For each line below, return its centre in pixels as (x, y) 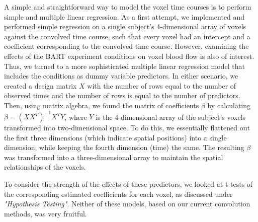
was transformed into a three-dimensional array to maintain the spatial (114, 157)
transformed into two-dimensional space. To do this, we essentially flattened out (127, 128)
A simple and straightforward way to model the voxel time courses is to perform (128, 7)
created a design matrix (40, 85)
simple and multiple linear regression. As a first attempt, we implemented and (124, 16)
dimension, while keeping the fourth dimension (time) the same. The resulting (124, 147)
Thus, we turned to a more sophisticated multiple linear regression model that (124, 66)
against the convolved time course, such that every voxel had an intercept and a (127, 36)
